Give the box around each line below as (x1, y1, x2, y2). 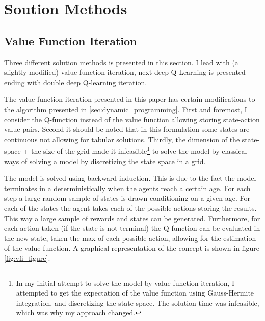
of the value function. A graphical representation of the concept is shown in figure (4, 243, 259, 253)
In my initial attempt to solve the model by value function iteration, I (16, 277, 235, 288)
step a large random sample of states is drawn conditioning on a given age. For (4, 193, 250, 203)
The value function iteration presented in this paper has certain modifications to (4, 94, 255, 104)
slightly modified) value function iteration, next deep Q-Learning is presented (4, 67, 246, 77)
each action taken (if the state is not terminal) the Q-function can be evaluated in (4, 223, 260, 233)
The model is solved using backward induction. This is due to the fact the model (4, 173, 256, 183)
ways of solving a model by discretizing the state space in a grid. (4, 155, 206, 166)
